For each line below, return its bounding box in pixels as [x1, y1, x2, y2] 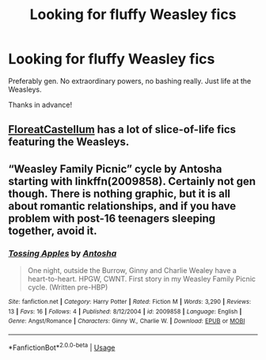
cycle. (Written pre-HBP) [27, 282, 108, 292]
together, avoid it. [8, 224, 97, 237]
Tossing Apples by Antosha [8, 248, 117, 259]
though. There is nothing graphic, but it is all [8, 187, 231, 200]
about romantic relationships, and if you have [8, 199, 237, 213]
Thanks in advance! [8, 100, 73, 109]
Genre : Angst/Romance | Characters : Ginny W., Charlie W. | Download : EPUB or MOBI [8, 317, 245, 325]
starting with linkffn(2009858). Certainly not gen [8, 174, 256, 188]
